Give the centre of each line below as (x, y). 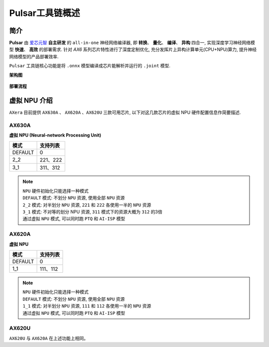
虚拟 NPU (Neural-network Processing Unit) (55, 135)
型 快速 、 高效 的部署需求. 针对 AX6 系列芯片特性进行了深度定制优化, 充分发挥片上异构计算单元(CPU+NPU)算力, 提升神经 (133, 49)
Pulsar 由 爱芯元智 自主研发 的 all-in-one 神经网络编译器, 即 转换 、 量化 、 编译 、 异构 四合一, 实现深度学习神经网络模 (132, 43)
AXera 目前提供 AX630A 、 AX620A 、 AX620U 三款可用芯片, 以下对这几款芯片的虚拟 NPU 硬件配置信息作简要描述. (125, 112)
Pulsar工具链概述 (45, 13)
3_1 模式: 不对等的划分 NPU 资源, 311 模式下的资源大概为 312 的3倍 (93, 212)
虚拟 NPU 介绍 (31, 100)
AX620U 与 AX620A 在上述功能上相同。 (49, 338)
